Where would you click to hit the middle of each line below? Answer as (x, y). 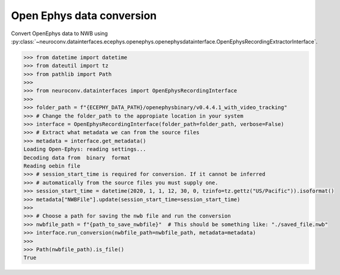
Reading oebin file (52, 166)
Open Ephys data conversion (84, 16)
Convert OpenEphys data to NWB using (60, 33)
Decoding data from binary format (77, 157)
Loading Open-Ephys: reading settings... (85, 149)
